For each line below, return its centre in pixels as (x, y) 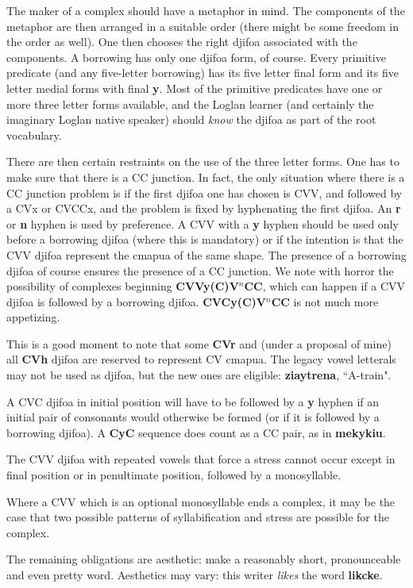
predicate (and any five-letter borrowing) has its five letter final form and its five (203, 73)
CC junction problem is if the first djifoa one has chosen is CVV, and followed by (205, 192)
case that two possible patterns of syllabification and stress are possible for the (198, 517)
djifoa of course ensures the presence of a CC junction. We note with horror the (200, 270)
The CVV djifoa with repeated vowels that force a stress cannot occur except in (201, 459)
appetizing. (33, 317)
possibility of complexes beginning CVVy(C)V (123, 286)
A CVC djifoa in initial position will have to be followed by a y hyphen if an (193, 401)
